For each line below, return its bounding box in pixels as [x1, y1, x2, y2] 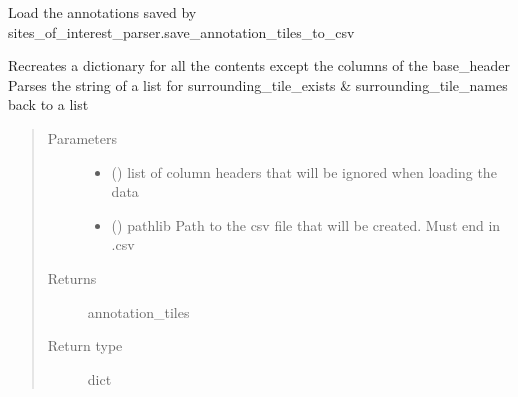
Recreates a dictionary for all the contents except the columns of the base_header [8, 55, 510, 76]
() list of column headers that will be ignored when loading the [111, 161, 497, 182]
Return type [47, 335, 123, 356]
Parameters [47, 127, 117, 148]
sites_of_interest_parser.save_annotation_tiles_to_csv [8, 21, 355, 42]
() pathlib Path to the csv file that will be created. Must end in [111, 214, 501, 235]
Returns [47, 267, 97, 288]
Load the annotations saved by [8, 2, 197, 22]
